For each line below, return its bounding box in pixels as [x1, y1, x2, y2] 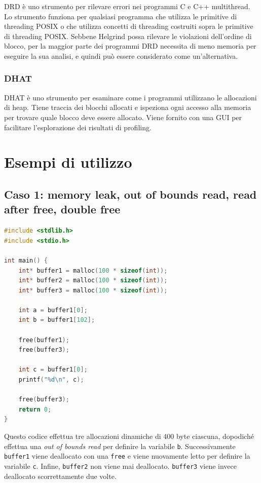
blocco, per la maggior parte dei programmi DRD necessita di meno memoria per [4, 41, 256, 51]
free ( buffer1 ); [18, 336, 69, 344]
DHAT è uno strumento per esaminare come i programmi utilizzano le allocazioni [4, 92, 257, 102]
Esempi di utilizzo [4, 152, 132, 172]
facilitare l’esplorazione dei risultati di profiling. [4, 122, 152, 132]
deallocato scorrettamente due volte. [4, 470, 117, 481]
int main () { [4, 256, 48, 264]
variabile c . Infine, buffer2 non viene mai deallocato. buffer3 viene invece [4, 460, 237, 471]
